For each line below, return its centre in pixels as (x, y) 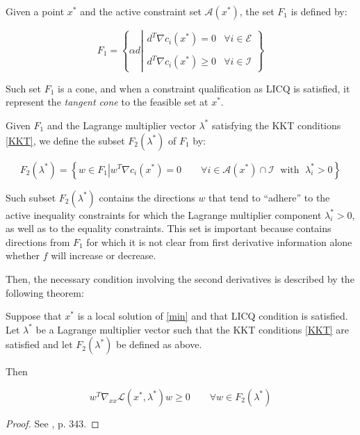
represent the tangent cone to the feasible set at (107, 102)
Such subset (31, 197)
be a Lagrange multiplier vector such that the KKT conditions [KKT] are (193, 329)
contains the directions (147, 197)
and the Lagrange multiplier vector (121, 125)
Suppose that (34, 316)
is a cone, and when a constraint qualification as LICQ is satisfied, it (204, 88)
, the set (257, 11)
